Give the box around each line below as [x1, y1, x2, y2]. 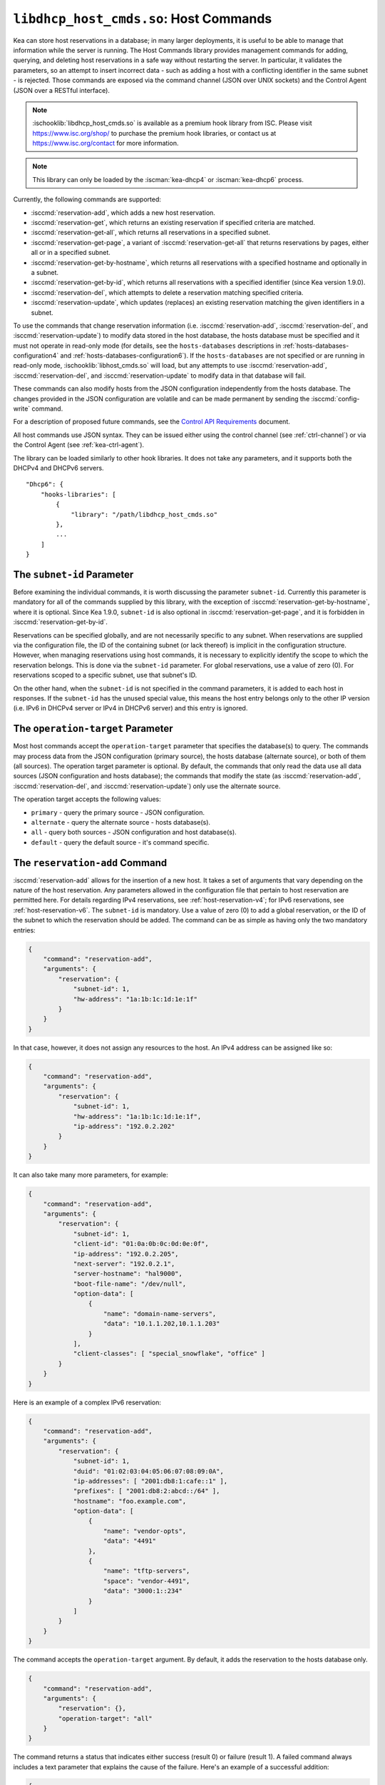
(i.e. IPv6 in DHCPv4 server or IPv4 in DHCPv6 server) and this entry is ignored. [13, 704, 248, 713]
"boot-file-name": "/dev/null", [73, 1279, 187, 1288]
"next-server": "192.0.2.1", [73, 1259, 175, 1267]
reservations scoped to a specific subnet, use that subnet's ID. [13, 671, 197, 680]
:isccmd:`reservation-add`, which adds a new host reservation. [31, 208, 215, 217]
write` [13, 404, 31, 413]
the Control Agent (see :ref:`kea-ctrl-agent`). [13, 441, 145, 449]
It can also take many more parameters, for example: [13, 1171, 168, 1180]
